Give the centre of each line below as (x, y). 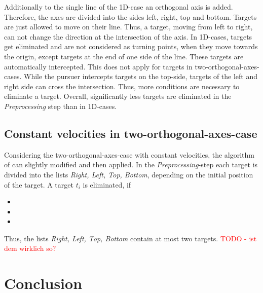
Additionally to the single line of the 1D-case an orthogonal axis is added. (119, 7)
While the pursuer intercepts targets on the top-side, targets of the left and (141, 76)
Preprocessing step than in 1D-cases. (61, 106)
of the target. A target (39, 184)
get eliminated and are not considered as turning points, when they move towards (131, 46)
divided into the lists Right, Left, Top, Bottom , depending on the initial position (129, 174)
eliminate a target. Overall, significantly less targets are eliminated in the (118, 96)
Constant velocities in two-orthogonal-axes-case (131, 133)
